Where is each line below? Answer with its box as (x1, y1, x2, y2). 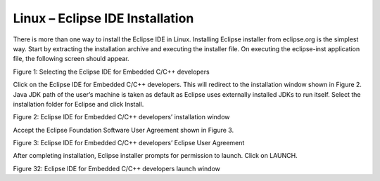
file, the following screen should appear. (13, 55, 129, 63)
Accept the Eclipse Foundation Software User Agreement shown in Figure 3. (13, 126, 234, 134)
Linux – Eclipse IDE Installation (13, 11, 194, 26)
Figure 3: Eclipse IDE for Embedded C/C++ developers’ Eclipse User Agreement (13, 139, 245, 147)
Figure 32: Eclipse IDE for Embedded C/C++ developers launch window (13, 164, 221, 173)
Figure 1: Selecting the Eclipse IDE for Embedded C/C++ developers (13, 67, 210, 76)
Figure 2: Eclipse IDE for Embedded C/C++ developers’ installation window (13, 113, 230, 121)
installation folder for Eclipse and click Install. (13, 100, 144, 108)
